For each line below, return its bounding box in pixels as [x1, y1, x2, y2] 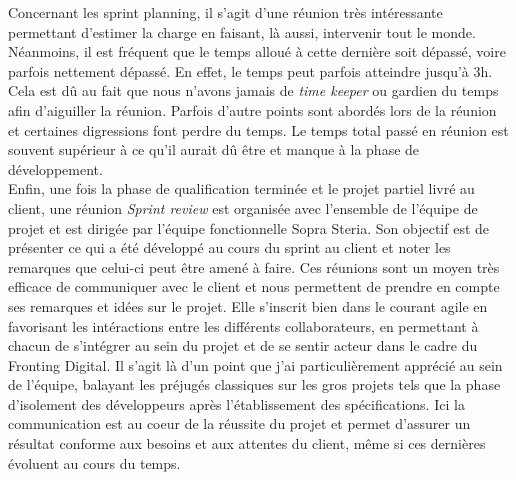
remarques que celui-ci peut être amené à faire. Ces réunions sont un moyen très [8, 256, 500, 277]
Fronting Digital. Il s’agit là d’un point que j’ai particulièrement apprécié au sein [8, 354, 503, 375]
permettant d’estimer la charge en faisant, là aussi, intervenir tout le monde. [8, 21, 476, 42]
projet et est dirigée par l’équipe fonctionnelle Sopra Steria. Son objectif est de [8, 217, 490, 238]
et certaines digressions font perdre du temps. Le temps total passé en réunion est [8, 119, 509, 140]
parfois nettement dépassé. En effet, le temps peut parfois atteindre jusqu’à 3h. [8, 60, 493, 81]
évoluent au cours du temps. [8, 452, 181, 473]
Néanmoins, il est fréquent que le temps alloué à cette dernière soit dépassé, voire [8, 41, 506, 62]
